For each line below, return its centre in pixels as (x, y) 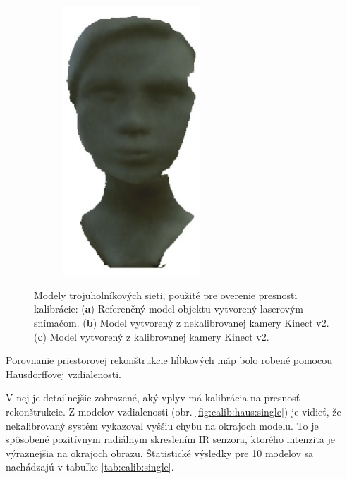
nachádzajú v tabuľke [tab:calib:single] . (90, 467)
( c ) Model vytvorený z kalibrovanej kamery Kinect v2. (152, 336)
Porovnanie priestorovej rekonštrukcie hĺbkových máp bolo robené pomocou (169, 360)
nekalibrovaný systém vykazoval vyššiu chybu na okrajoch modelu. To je (162, 425)
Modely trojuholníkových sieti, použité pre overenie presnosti (166, 295)
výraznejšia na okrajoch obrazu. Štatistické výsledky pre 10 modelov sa (160, 453)
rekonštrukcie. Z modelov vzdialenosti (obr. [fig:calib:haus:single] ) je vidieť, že (173, 411)
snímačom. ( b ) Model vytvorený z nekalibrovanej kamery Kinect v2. (182, 322)
